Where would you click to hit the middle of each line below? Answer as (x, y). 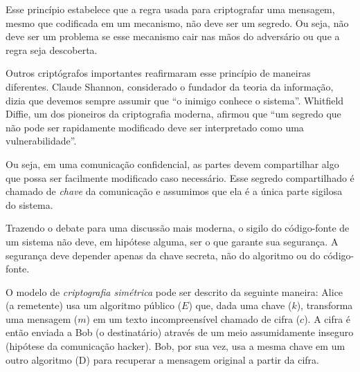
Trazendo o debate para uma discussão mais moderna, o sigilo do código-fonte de (178, 228)
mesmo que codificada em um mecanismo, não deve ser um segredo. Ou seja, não (177, 22)
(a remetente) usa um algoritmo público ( (94, 305)
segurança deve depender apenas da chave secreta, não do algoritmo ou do (163, 255)
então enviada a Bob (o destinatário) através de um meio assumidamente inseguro (180, 332)
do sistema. (29, 204)
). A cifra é (327, 318)
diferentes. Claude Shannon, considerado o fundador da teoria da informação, (170, 86)
